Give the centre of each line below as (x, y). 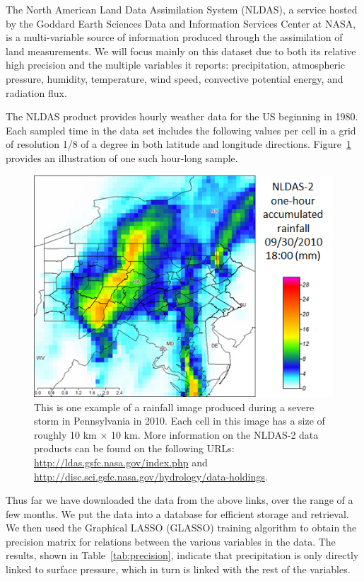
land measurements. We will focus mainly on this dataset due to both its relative (181, 51)
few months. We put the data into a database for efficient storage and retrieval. (177, 513)
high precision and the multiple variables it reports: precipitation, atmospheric (176, 65)
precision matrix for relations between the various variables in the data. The (171, 541)
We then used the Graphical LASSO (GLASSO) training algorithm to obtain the (181, 528)
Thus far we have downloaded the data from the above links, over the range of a (180, 500)
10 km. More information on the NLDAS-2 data (215, 434)
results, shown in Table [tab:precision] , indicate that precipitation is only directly (182, 555)
